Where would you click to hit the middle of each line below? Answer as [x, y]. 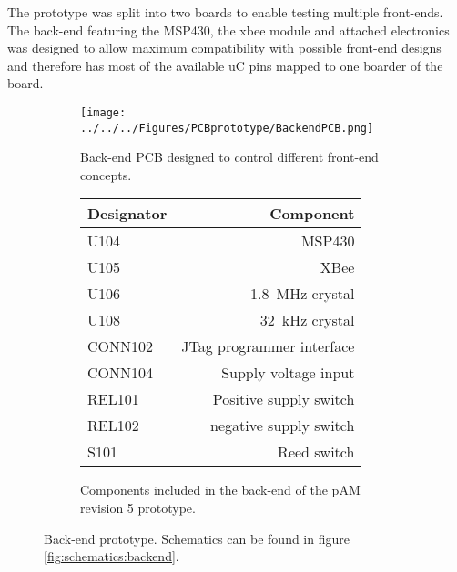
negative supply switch [283, 426]
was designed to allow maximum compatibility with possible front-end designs [224, 48]
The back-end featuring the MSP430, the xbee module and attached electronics [228, 30]
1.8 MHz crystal [303, 294]
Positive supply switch [284, 399]
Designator [127, 214]
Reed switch [316, 452]
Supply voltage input [288, 373]
